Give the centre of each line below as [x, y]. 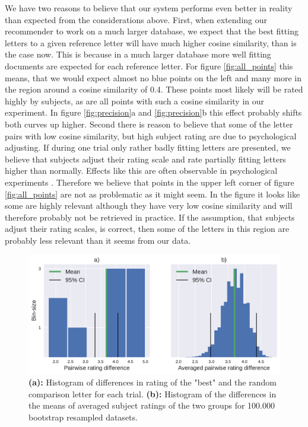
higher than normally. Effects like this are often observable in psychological [141, 171]
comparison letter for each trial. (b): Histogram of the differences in [153, 393]
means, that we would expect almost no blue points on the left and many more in [153, 77]
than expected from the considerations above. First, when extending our [136, 19]
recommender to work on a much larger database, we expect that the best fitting [152, 31]
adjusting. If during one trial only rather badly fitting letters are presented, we [148, 147]
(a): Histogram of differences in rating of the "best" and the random [153, 382]
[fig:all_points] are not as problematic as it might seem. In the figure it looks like [153, 194]
